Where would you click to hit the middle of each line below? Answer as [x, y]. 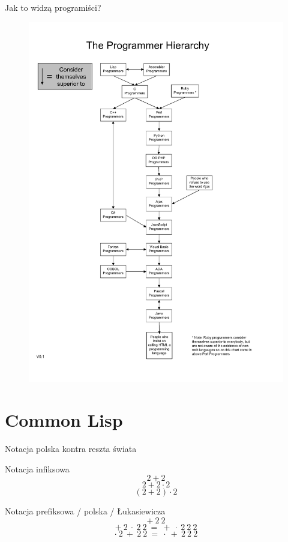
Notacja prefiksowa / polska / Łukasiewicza [85, 511]
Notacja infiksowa [37, 468]
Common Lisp [64, 420]
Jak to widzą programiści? [53, 7]
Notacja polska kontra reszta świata [71, 448]
